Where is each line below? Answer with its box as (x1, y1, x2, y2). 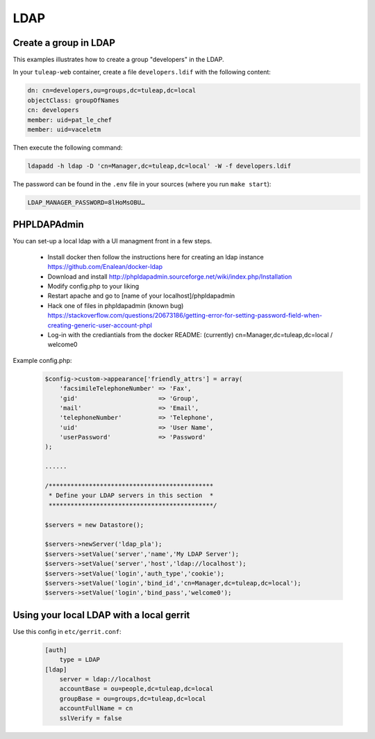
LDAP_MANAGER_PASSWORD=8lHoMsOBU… (27, 198, 145, 206)
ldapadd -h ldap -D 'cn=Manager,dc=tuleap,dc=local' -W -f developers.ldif (27, 162, 292, 170)
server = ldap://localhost (59, 675, 152, 683)
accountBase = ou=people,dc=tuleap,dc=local (59, 685, 214, 693)
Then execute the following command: (12, 143, 123, 152)
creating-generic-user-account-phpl (47, 320, 153, 330)
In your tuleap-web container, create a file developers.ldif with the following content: (12, 68, 271, 76)
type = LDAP (59, 656, 101, 664)
